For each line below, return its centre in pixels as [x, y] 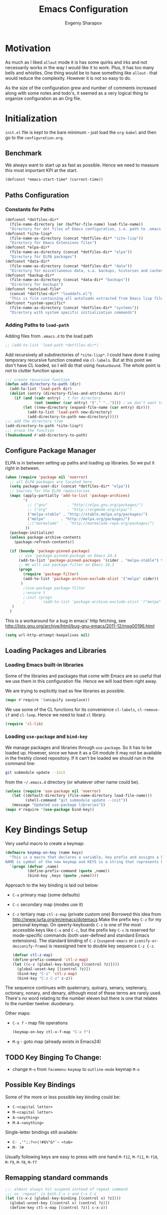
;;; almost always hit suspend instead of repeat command [66, 1189]
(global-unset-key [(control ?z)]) [54, 969]
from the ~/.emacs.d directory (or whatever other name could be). [72, 782]
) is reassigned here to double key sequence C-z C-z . [100, 946]
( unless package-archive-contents [45, 537]
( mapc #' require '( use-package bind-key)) [50, 810]
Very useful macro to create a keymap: [45, 843]
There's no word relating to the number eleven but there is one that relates [81, 998]
